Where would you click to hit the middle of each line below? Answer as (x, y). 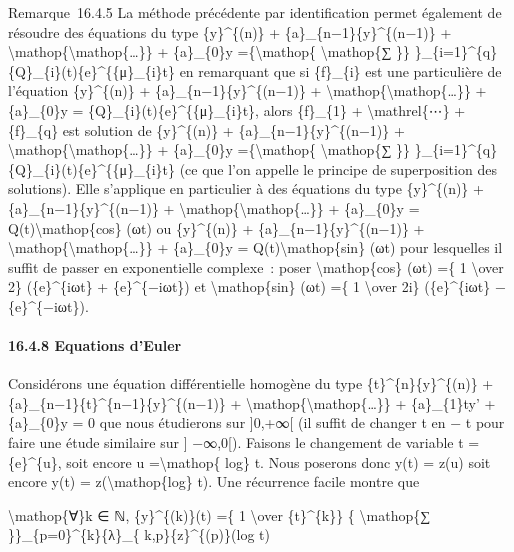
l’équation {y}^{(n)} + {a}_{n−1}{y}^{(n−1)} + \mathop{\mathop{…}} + (247, 90)
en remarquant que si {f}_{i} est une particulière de (340, 70)
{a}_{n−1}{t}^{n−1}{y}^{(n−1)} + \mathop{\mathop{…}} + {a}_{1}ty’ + (252, 402)
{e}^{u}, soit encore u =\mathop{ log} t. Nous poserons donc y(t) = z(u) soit (249, 461)
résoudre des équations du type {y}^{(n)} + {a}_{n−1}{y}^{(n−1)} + (230, 31)
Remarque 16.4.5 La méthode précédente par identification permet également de (255, 12)
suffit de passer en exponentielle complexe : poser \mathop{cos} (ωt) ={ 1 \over (256, 266)
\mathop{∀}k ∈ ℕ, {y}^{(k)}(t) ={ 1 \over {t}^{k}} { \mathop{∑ (219, 514)
